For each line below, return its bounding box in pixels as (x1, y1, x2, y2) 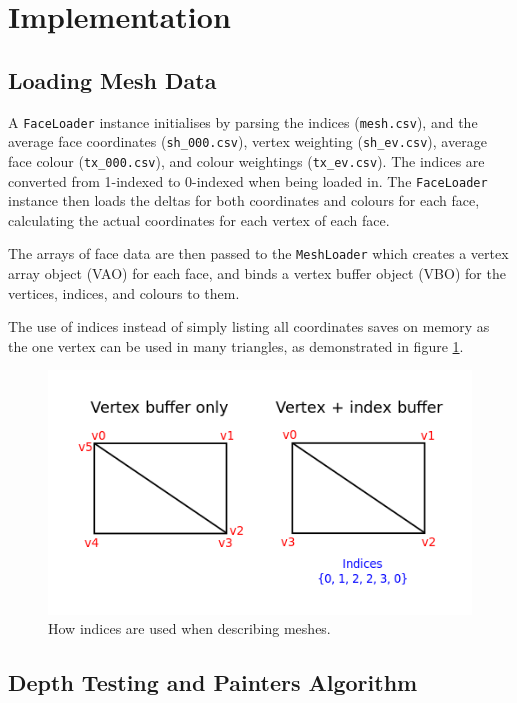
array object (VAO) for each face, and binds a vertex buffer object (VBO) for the (8, 263, 506, 284)
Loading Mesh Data (8, 64, 217, 95)
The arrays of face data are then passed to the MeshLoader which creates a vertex (8, 243, 509, 264)
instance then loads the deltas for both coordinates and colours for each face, (8, 190, 480, 211)
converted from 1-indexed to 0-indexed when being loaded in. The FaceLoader (8, 170, 488, 191)
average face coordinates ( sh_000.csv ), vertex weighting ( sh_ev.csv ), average (8, 131, 487, 152)
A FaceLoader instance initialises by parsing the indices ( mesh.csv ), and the (8, 111, 478, 132)
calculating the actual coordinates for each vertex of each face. (8, 209, 390, 230)
